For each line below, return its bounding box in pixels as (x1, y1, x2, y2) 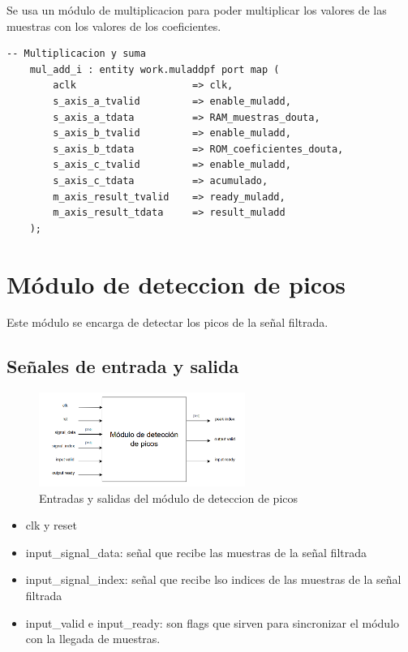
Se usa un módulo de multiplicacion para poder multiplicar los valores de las (6, 2, 387, 18)
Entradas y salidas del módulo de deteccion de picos (39, 489, 298, 506)
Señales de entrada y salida (6, 354, 239, 379)
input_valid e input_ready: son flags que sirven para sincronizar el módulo (25, 614, 400, 631)
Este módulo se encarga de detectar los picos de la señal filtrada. (6, 314, 329, 331)
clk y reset (25, 517, 77, 534)
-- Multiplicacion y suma (6, 48, 146, 60)
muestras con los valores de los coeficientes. (6, 17, 221, 34)
